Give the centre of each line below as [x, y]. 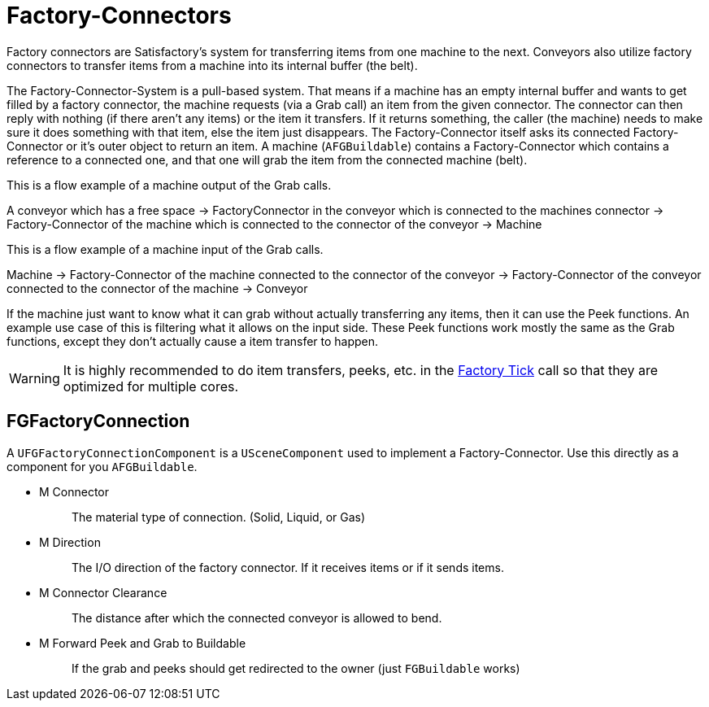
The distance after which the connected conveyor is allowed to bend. [257, 618]
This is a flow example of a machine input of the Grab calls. [165, 249]
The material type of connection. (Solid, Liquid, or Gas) [219, 517]
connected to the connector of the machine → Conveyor [157, 288]
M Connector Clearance [103, 592]
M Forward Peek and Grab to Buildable [143, 643]
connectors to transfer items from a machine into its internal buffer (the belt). [212, 65]
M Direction [70, 542]
